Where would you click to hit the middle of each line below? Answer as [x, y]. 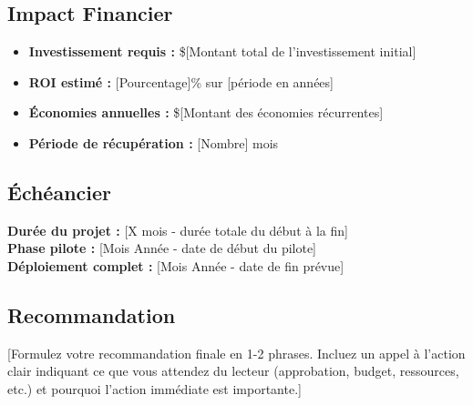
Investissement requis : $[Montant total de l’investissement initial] [222, 51]
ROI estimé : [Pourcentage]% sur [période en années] [181, 81]
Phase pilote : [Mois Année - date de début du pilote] [162, 248]
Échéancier [60, 192]
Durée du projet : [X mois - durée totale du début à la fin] [178, 230]
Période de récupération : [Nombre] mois [154, 142]
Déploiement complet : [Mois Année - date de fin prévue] [176, 265]
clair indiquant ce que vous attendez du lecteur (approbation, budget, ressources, [233, 371]
